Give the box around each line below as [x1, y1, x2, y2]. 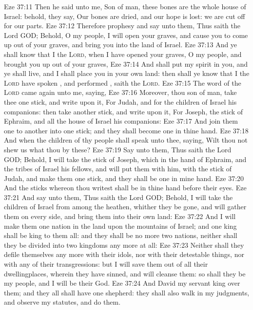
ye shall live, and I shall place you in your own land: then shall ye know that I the [4, 68, 250, 78]
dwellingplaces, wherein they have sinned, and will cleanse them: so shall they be [4, 268, 246, 278]
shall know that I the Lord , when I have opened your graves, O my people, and [4, 49, 242, 59]
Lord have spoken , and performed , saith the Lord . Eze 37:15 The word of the [4, 77, 241, 88]
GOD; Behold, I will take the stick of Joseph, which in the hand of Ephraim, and [4, 154, 247, 164]
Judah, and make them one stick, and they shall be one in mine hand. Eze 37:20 [4, 173, 244, 183]
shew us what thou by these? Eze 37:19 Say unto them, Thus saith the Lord [4, 144, 232, 154]
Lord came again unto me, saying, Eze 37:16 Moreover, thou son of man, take [4, 87, 237, 97]
